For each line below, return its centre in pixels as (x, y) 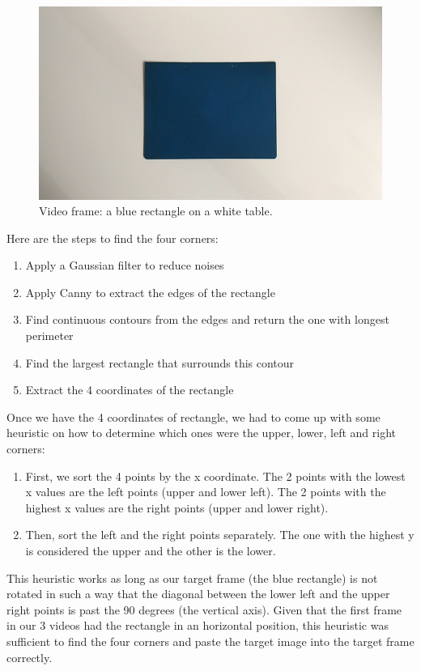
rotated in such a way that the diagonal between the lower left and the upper (198, 594)
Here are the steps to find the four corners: (113, 238)
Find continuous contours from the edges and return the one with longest (207, 319)
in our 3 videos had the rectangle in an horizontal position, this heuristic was (198, 625)
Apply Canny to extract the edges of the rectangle (150, 292)
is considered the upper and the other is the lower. (151, 550)
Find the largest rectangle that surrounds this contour (160, 362)
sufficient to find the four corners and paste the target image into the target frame (210, 641)
